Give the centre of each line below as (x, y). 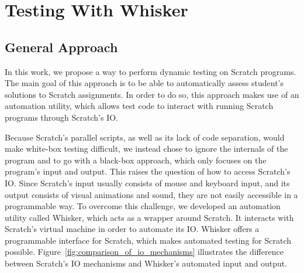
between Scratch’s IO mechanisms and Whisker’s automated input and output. (146, 263)
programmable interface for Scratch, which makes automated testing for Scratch (148, 240)
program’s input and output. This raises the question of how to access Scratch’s (148, 171)
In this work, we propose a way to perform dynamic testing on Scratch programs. (151, 71)
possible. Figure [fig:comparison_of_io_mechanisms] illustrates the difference (144, 252)
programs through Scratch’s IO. (61, 117)
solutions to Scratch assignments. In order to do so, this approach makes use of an (152, 94)
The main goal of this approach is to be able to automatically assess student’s (144, 83)
